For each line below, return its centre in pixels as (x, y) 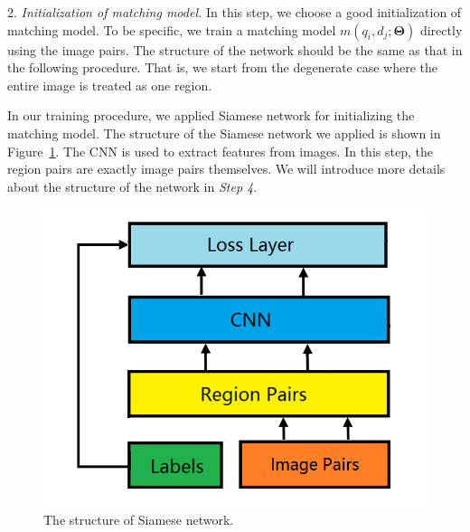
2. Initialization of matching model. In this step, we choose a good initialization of (235, 12)
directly (441, 29)
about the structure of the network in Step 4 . (132, 186)
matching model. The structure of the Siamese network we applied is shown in (224, 133)
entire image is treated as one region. (110, 85)
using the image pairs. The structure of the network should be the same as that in (235, 49)
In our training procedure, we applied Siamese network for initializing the (211, 115)
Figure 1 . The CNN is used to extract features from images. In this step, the (220, 151)
